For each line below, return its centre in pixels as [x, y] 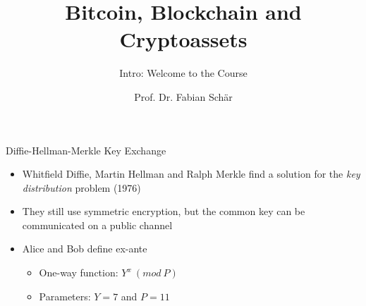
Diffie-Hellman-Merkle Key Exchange [86, 150]
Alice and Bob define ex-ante [85, 249]
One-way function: [79, 273]
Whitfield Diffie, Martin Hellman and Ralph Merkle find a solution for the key [191, 174]
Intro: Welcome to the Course [183, 73]
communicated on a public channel [97, 225]
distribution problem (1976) [81, 187]
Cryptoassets [183, 39]
